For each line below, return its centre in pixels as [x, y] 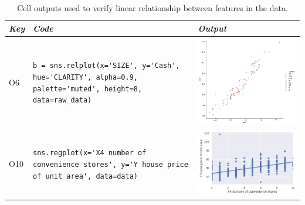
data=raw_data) [62, 100]
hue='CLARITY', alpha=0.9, [86, 77]
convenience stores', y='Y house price [111, 165]
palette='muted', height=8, [88, 89]
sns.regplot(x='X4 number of [90, 153]
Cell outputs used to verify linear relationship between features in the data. [152, 8]
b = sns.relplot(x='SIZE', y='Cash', [106, 66]
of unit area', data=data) [86, 176]
